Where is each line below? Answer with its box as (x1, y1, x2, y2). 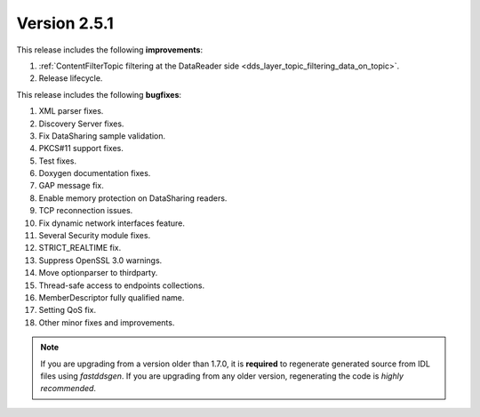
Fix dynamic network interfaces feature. (38, 218, 186, 229)
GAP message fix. (38, 180, 104, 191)
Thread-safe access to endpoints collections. (38, 280, 204, 291)
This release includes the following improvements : (16, 44, 204, 55)
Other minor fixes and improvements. (38, 317, 175, 328)
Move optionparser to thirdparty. (38, 268, 158, 278)
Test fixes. (38, 156, 77, 166)
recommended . (40, 383, 97, 394)
